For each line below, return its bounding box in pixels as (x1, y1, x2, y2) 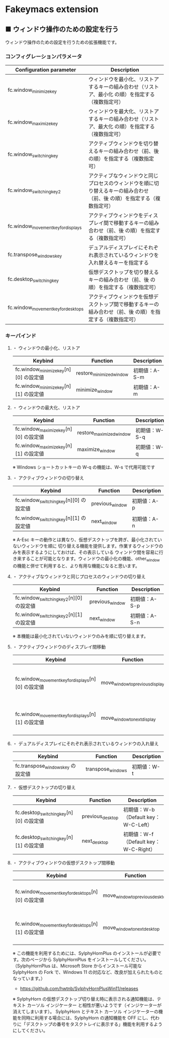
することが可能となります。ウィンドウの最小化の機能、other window (21, 555, 160, 563)
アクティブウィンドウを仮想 (88, 294, 154, 301)
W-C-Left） (123, 821, 152, 828)
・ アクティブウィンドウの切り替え (12, 475, 84, 481)
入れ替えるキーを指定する (88, 259, 149, 266)
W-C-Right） (123, 846, 156, 853)
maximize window (77, 446, 116, 454)
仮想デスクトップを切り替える (88, 269, 159, 276)
